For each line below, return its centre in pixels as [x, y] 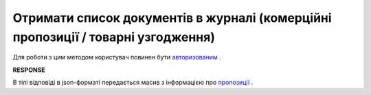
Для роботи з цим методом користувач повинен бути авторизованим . [117, 57]
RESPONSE [29, 70]
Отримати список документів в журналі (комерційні [172, 18]
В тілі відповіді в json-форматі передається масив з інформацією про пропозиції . [133, 83]
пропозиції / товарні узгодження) [114, 37]
